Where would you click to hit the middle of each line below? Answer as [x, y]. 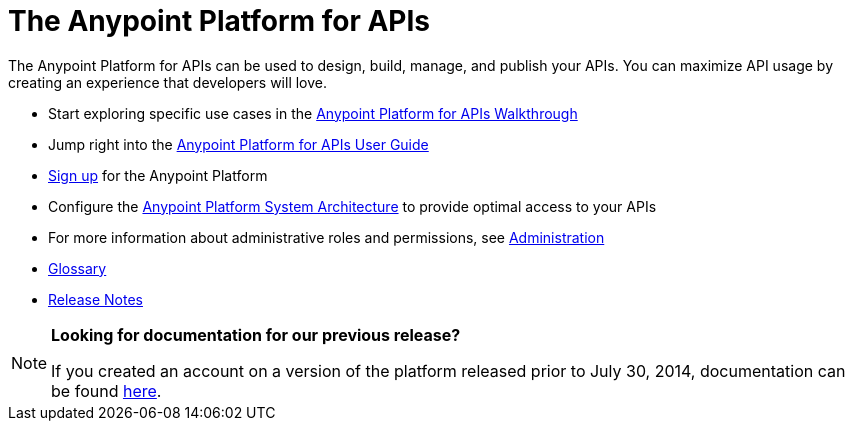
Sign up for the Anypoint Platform [158, 175]
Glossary [77, 268]
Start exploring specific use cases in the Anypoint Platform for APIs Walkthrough [313, 113]
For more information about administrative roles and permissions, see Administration [326, 237]
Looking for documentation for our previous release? [256, 334]
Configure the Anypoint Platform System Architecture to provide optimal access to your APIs [352, 206]
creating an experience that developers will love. [168, 82]
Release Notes [95, 299]
